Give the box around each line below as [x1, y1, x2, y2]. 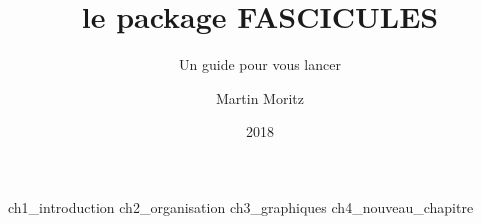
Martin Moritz [216, 87, 304, 108]
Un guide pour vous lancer [179, 54, 341, 75]
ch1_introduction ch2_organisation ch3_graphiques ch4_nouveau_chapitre [8, 196, 474, 217]
